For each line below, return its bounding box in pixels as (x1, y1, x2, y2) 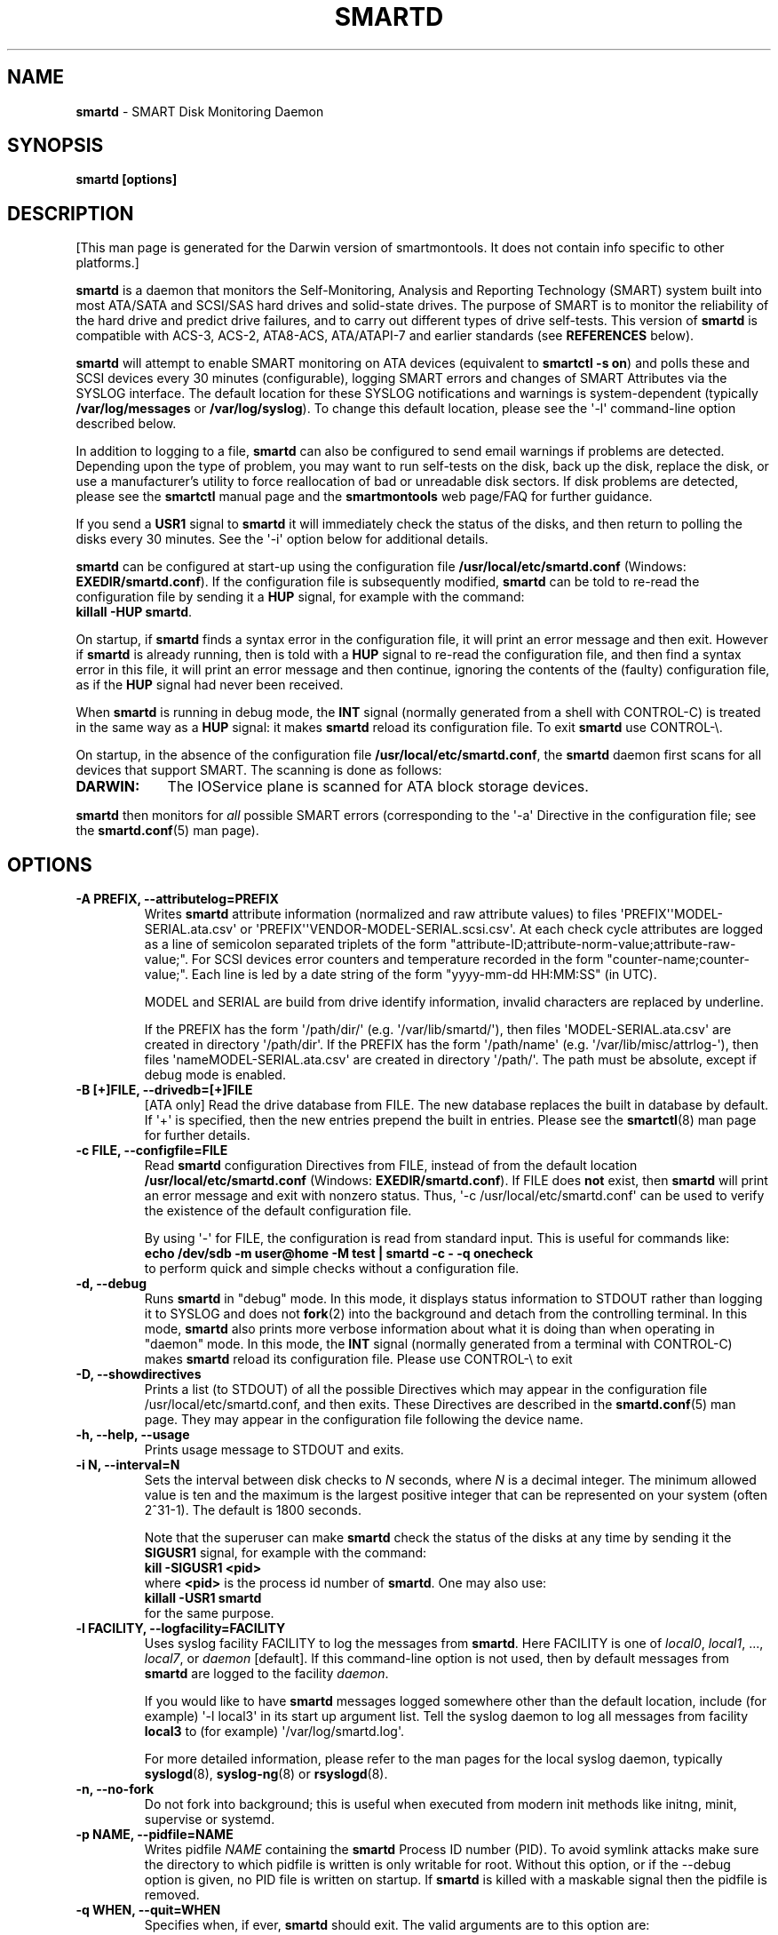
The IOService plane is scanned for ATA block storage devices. (167, 777, 589, 796)
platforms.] (75, 255, 139, 271)
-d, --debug (75, 1276, 147, 1292)
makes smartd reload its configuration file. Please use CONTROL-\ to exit (144, 1351, 573, 1367)
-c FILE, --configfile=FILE (75, 1143, 228, 1159)
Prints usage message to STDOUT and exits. (144, 1442, 404, 1458)
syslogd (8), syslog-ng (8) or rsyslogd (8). (144, 1766, 388, 1782)
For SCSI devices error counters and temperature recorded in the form (191, 952, 604, 967)
